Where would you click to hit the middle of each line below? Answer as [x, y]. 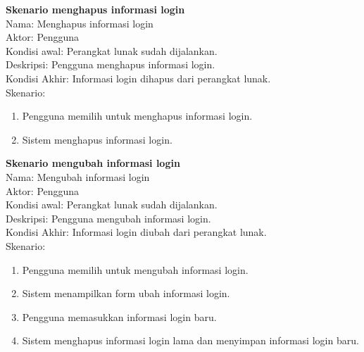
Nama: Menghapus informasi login [80, 23]
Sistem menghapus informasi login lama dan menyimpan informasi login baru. [190, 340]
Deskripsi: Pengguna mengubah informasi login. [108, 218]
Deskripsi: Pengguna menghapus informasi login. [111, 64]
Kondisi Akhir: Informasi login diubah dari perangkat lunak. [136, 232]
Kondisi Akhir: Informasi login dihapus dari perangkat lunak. [138, 78]
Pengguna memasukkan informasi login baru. [119, 316]
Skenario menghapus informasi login [95, 9]
